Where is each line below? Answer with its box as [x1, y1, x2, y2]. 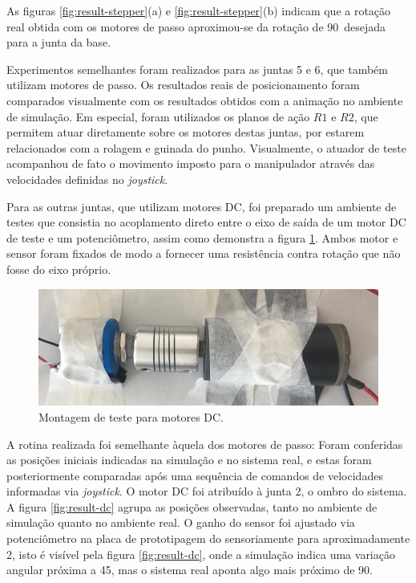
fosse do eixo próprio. [6, 260, 111, 277]
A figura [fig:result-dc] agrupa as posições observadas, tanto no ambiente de [6, 498, 378, 515]
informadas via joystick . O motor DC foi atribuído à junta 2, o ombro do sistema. [6, 483, 407, 499]
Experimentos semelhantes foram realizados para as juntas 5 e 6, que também [6, 60, 388, 77]
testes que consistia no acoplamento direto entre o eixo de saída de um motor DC [6, 214, 406, 230]
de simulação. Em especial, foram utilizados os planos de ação [6, 108, 310, 124]
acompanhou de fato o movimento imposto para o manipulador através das [6, 155, 375, 172]
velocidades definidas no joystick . [6, 170, 168, 187]
